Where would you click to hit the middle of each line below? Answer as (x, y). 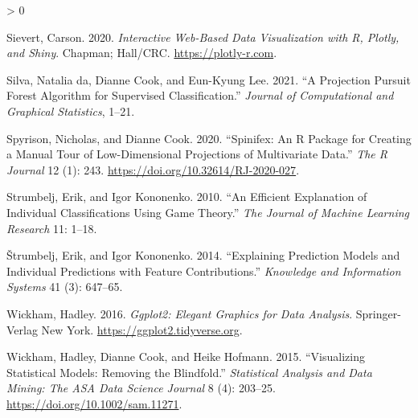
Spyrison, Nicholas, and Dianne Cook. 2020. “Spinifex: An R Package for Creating (209, 138)
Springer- (378, 313)
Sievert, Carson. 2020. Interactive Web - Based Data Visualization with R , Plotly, (203, 37)
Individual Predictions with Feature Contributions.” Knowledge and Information (204, 270)
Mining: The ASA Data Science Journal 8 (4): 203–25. (141, 388)
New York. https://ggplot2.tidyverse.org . (142, 329)
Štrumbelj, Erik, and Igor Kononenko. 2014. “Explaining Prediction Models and (203, 255)
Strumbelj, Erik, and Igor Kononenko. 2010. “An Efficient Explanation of (187, 197)
